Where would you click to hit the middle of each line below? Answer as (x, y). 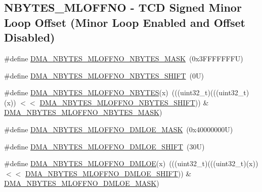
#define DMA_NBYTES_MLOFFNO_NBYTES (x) (86, 92)
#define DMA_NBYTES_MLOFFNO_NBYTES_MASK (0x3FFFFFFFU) (124, 58)
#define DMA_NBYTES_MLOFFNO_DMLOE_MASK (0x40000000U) (119, 129)
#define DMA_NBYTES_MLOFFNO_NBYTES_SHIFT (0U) (104, 75)
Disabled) (30, 37)
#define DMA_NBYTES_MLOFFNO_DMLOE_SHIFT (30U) (104, 146)
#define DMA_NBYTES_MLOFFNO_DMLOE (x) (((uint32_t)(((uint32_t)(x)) (131, 163)
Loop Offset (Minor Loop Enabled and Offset (125, 22)
